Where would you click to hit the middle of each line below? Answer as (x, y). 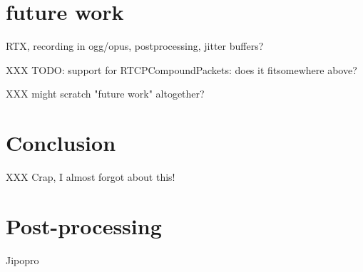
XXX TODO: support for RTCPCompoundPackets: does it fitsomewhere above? (181, 69)
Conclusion (61, 143)
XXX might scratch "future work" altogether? (105, 94)
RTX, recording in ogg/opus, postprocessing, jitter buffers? (135, 46)
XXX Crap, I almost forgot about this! (91, 177)
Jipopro (22, 260)
